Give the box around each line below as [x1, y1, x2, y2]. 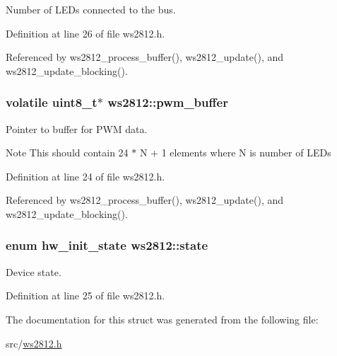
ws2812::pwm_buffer [107, 93, 228, 111]
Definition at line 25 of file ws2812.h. [6, 288, 165, 303]
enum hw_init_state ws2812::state [6, 236, 208, 254]
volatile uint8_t [6, 93, 97, 111]
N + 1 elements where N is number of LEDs [139, 145, 331, 160]
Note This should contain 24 [6, 145, 129, 160]
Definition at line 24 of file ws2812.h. [6, 168, 165, 183]
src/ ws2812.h [6, 335, 62, 350]
